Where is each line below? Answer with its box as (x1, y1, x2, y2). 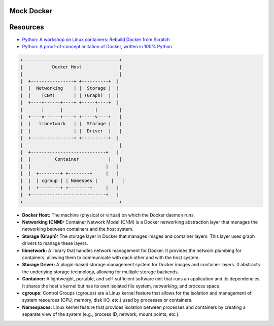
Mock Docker (9, 7, 53, 15)
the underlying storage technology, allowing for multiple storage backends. (22, 269, 179, 275)
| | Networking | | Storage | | (20, 85, 119, 91)
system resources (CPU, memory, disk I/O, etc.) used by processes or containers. (22, 297, 193, 303)
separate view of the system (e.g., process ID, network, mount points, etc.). (22, 311, 180, 317)
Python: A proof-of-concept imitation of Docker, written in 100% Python (22, 43, 173, 49)
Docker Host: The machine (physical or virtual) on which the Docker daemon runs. (22, 212, 195, 218)
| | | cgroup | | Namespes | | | (20, 177, 125, 184)
